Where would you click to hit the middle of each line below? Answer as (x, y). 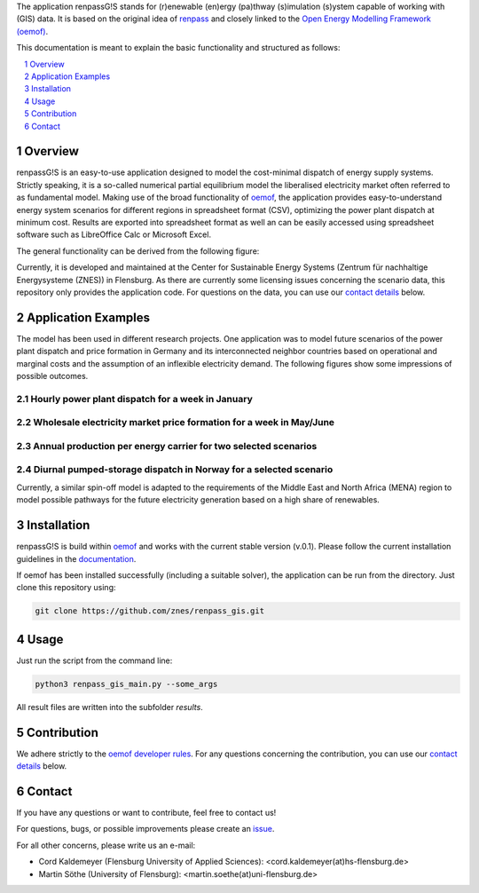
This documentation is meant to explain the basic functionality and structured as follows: (178, 48)
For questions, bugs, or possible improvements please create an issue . (145, 829)
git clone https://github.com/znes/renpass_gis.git (150, 611)
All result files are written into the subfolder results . (110, 707)
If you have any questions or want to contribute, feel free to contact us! (146, 812)
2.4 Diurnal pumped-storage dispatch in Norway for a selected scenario (175, 470)
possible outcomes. (52, 376)
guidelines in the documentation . (76, 558)
